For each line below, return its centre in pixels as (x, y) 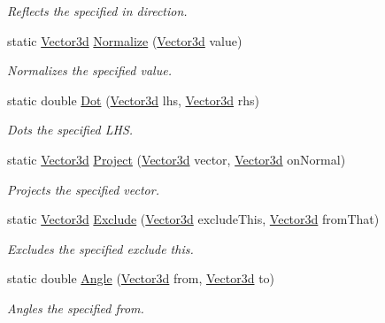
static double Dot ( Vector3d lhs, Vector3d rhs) (133, 100)
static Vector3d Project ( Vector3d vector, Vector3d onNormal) (177, 159)
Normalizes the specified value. (89, 70)
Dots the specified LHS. (70, 130)
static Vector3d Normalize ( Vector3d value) (125, 40)
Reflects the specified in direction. (97, 11)
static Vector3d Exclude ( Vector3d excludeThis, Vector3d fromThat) (193, 219)
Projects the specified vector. (83, 189)
